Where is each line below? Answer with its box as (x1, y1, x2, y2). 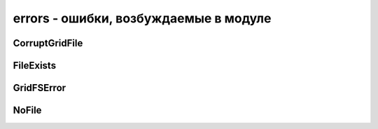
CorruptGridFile (13, 37, 83, 49)
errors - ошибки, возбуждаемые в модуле (13, 11, 272, 26)
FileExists (13, 60, 56, 72)
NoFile (13, 104, 42, 116)
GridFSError (13, 82, 66, 94)
